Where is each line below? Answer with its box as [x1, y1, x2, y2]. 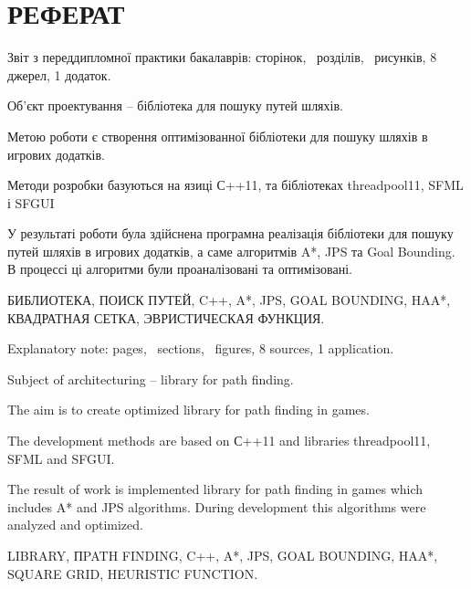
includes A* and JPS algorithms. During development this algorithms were [7, 497, 426, 516]
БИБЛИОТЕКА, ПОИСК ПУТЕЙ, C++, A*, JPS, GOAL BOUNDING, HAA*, [7, 290, 451, 310]
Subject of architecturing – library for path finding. [7, 369, 294, 388]
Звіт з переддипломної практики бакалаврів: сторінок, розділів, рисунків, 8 [7, 47, 437, 67]
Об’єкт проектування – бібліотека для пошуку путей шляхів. [7, 96, 343, 115]
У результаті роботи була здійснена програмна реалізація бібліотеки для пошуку [7, 224, 454, 243]
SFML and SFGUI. [7, 448, 115, 468]
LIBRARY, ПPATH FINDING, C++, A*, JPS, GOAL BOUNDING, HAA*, [7, 546, 438, 564]
